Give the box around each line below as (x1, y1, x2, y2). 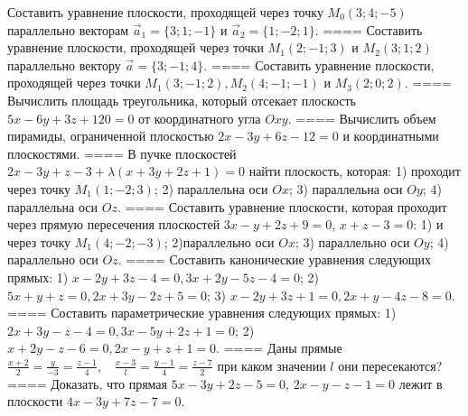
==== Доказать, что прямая (7, 374, 168, 393)
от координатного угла (138, 108, 261, 127)
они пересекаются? (338, 356, 443, 374)
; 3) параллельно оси (295, 232, 410, 251)
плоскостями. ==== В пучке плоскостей (7, 143, 237, 162)
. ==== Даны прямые (216, 338, 342, 357)
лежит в (398, 374, 443, 393)
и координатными (342, 126, 439, 145)
